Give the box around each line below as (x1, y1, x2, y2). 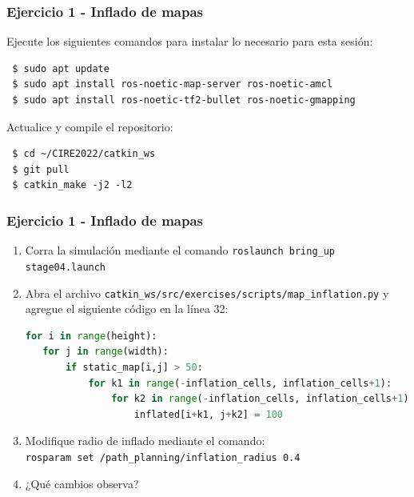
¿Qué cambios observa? (25, 475, 139, 491)
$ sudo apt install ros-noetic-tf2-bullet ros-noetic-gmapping (12, 94, 356, 106)
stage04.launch (25, 261, 106, 273)
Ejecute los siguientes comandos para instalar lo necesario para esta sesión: (6, 33, 373, 50)
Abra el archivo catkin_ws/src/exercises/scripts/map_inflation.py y (25, 284, 389, 301)
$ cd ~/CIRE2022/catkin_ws (12, 148, 156, 160)
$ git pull (12, 163, 70, 175)
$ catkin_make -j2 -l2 (12, 179, 133, 191)
